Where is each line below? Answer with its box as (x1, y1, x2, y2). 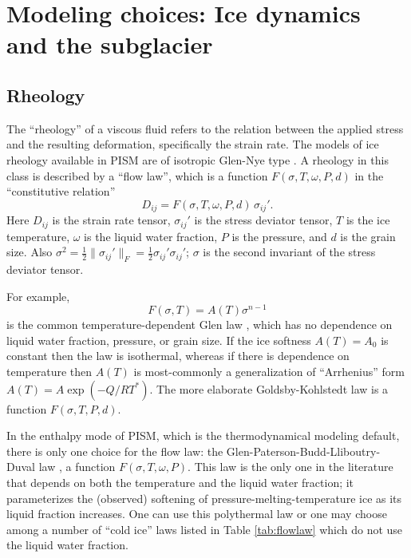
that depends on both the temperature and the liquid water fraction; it (6, 474, 354, 491)
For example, (6, 287, 70, 304)
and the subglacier (6, 28, 213, 61)
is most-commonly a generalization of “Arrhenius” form (133, 363, 405, 380)
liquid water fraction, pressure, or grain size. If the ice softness (6, 331, 311, 348)
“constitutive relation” (6, 183, 116, 200)
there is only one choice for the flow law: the (6, 442, 223, 459)
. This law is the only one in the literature (188, 458, 393, 475)
